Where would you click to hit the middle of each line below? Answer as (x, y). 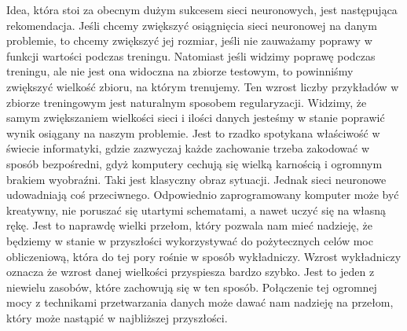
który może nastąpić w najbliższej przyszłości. (117, 317)
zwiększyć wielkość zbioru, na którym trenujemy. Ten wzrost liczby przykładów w (203, 86)
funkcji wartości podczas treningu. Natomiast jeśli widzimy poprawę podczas (191, 55)
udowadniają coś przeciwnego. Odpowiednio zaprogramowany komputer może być (203, 195)
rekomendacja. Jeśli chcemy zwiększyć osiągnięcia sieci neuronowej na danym (192, 25)
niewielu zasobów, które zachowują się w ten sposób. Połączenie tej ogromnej (192, 287)
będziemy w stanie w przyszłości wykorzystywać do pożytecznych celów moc (190, 240)
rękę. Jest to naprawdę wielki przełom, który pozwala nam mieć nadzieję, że (189, 225)
